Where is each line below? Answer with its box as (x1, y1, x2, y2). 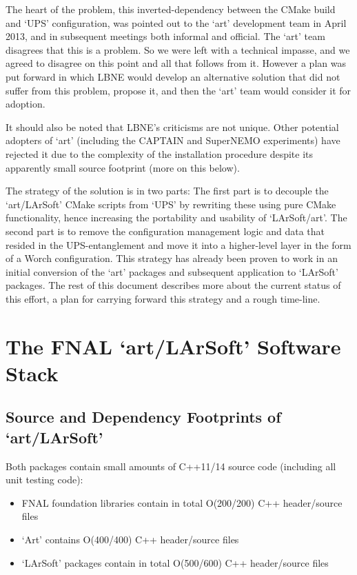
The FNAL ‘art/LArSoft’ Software (6, 332, 341, 360)
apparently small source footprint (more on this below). (6, 160, 240, 174)
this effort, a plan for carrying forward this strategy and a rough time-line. (6, 291, 320, 305)
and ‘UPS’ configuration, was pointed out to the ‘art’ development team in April (6, 15, 347, 30)
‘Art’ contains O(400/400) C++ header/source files (21, 532, 239, 546)
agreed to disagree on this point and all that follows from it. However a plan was (6, 56, 346, 70)
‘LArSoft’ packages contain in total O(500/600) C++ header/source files (21, 555, 329, 569)
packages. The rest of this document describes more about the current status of (6, 278, 341, 292)
